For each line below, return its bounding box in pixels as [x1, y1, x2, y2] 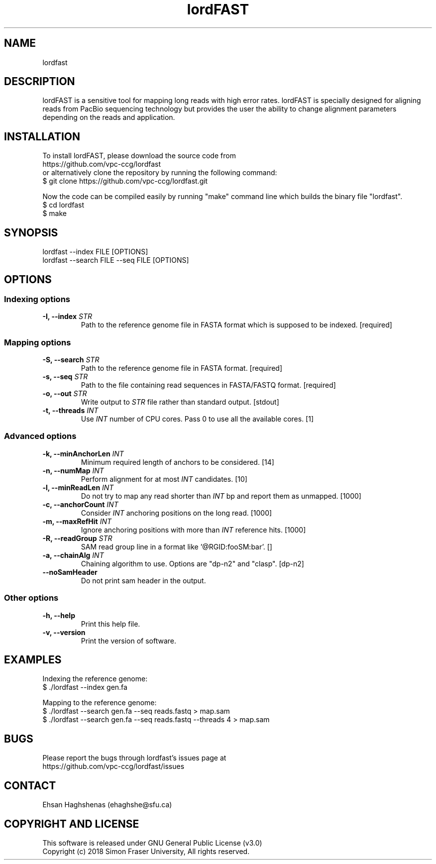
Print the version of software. [81, 636, 177, 645]
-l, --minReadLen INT [42, 483, 114, 492]
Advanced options [4, 431, 77, 441]
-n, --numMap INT [42, 466, 104, 475]
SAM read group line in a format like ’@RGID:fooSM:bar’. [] [81, 542, 272, 551]
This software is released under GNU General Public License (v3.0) [42, 838, 262, 847]
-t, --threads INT [42, 406, 99, 415]
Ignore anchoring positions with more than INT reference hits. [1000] [81, 525, 306, 534]
